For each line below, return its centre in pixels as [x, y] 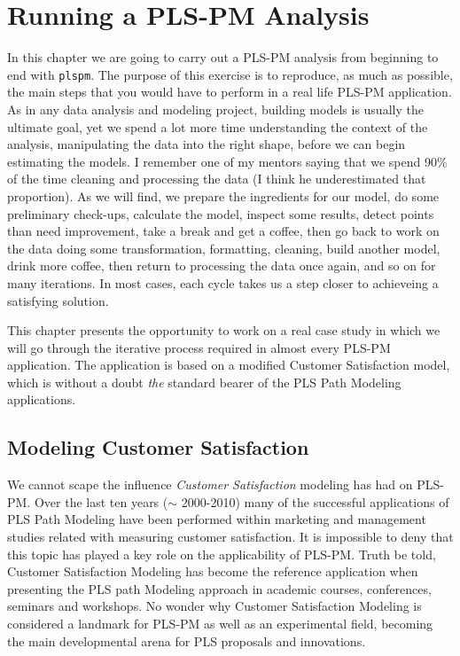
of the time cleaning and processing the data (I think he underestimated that [217, 179]
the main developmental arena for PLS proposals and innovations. [187, 640]
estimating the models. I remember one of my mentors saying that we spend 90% [227, 161]
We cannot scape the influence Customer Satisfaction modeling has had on [210, 484]
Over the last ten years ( [101, 501]
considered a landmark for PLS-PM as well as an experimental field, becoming [220, 624]
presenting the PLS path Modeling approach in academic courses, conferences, [219, 588]
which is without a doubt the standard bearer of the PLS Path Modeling [204, 382]
